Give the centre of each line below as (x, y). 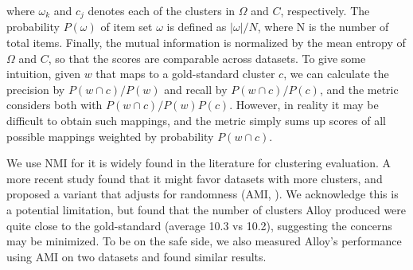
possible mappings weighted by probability (110, 136)
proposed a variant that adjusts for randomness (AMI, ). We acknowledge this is (203, 194)
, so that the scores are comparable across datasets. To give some (207, 58)
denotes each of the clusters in (162, 10)
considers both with (55, 105)
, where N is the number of (323, 27)
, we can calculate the (336, 74)
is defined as (197, 27)
